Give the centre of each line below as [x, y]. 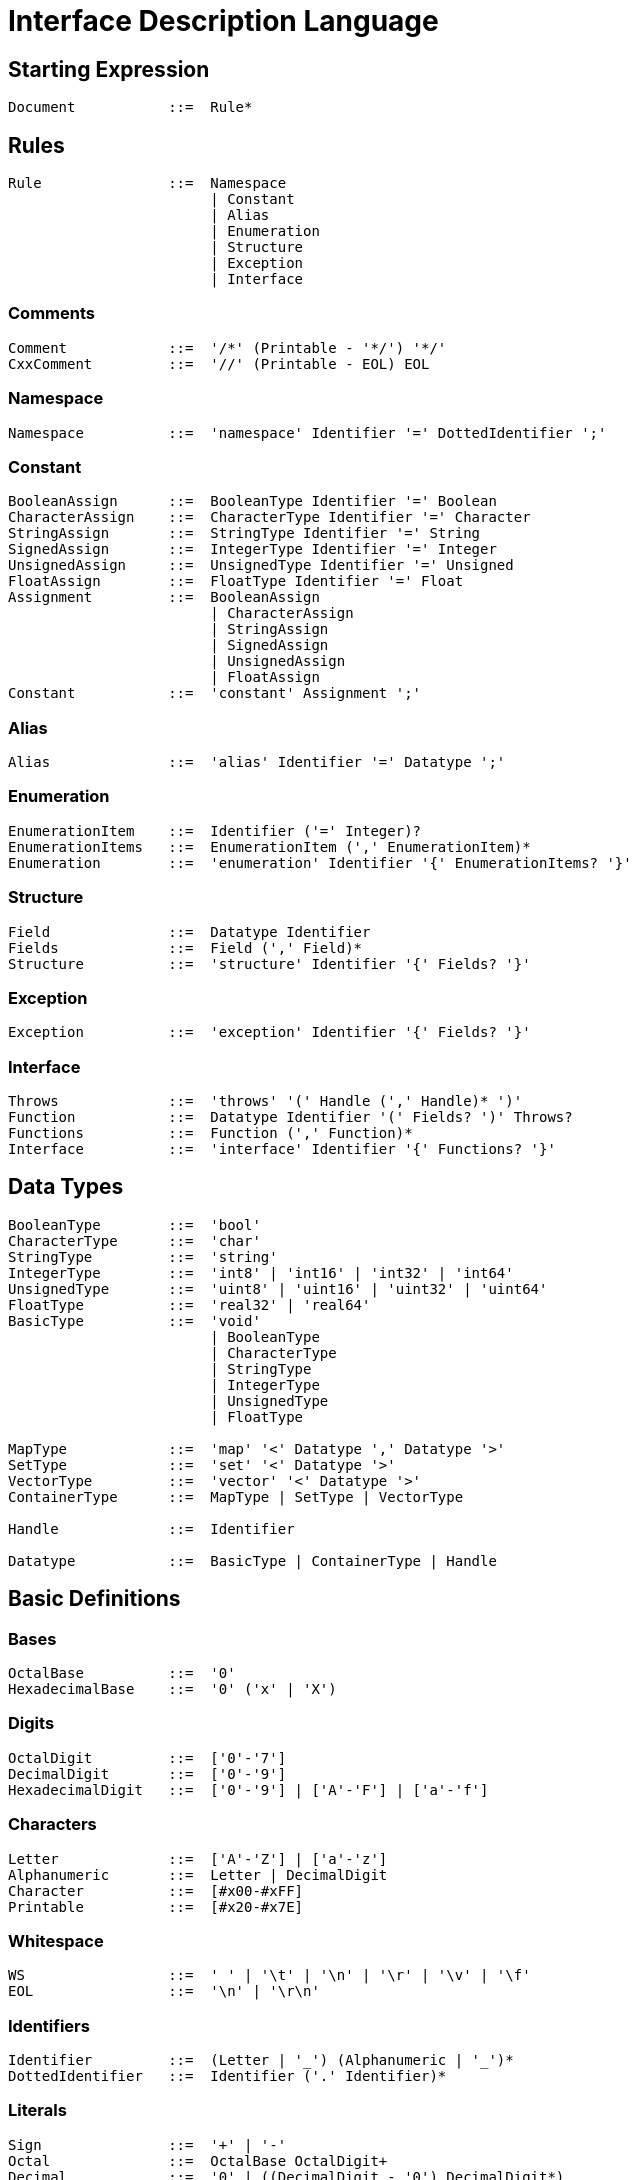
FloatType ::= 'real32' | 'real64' [189, 1304]
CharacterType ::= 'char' [134, 1240]
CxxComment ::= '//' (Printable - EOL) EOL [219, 363]
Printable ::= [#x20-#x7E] [156, 1906]
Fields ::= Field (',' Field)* [185, 947]
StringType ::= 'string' [143, 1256]
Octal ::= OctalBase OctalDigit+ [198, 2160]
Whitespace [56, 1940]
